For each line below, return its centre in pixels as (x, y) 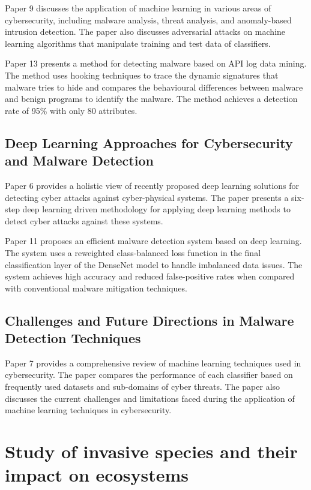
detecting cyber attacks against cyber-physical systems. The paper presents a (147, 197)
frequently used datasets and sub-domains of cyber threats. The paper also (143, 387)
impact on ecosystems (97, 475)
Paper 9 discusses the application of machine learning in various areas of (138, 8)
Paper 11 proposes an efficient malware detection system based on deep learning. (153, 241)
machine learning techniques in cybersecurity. (88, 410)
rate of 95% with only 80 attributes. (71, 110)
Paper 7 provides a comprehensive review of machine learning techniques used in (153, 363)
